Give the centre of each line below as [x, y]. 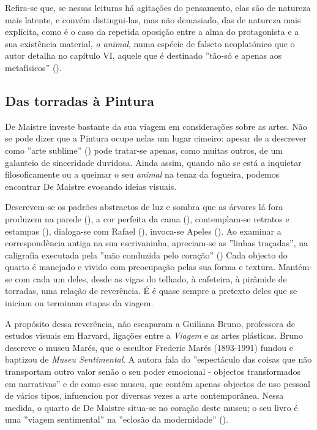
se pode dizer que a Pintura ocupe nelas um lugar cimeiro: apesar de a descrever [156, 138]
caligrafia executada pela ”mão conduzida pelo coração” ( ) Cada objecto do [146, 255]
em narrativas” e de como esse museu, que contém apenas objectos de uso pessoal [158, 383]
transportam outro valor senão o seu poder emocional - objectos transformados [153, 372]
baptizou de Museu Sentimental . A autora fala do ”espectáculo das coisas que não [158, 359]
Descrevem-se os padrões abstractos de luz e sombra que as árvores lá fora [144, 207]
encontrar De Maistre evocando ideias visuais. [91, 186]
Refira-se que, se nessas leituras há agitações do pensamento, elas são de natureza [158, 7]
